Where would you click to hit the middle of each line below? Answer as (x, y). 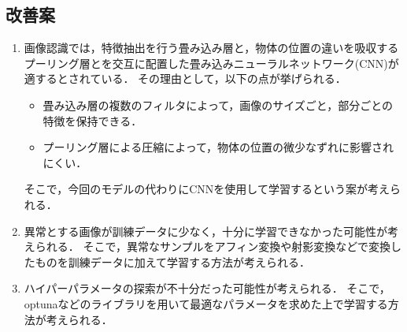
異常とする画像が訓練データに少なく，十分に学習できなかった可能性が (205, 231)
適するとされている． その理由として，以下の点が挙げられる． (185, 78)
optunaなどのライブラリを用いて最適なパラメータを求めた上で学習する (206, 303)
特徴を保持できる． (92, 120)
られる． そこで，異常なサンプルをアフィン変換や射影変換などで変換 (213, 246)
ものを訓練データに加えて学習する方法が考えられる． (173, 261)
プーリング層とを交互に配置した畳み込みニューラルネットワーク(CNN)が (211, 63)
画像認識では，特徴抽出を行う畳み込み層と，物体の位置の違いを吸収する (211, 48)
